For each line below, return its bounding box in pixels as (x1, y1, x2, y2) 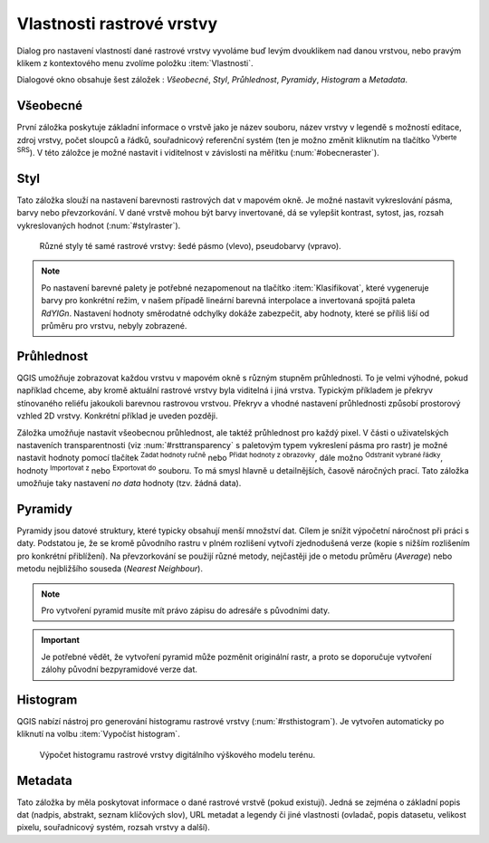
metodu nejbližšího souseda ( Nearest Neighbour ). (16, 563, 204, 574)
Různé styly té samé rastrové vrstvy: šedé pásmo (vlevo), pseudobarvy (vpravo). (39, 241, 341, 252)
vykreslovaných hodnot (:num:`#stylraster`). (16, 220, 181, 231)
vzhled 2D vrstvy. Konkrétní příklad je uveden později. (16, 410, 218, 421)
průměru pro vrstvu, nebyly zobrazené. (41, 321, 187, 331)
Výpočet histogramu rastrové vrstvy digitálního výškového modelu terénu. (39, 749, 316, 760)
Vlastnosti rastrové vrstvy (16, 14, 218, 34)
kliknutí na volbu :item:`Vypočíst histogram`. (16, 729, 180, 740)
